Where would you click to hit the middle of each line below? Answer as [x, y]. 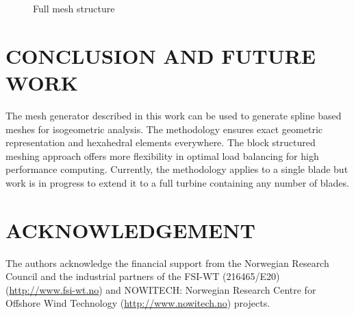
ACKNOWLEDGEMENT [130, 230]
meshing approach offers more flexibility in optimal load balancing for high [162, 155]
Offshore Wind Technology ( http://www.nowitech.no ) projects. [138, 303]
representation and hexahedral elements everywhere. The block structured [161, 142]
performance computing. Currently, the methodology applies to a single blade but [177, 169]
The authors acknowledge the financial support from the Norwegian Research [167, 262]
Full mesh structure [74, 8]
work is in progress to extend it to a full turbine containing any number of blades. [177, 182]
